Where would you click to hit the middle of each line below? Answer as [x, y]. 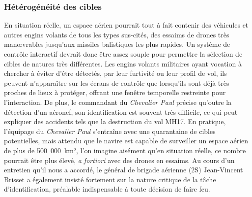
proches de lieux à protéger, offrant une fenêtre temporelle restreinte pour [115, 92]
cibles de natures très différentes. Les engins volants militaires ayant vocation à [123, 63]
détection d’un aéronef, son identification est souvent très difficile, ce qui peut [121, 112]
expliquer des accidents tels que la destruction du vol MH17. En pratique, [115, 121]
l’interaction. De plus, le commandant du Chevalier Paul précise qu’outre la [118, 102]
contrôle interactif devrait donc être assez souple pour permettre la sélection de [123, 54]
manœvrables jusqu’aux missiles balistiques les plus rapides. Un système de [117, 44]
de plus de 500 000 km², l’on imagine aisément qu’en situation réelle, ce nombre [125, 150]
